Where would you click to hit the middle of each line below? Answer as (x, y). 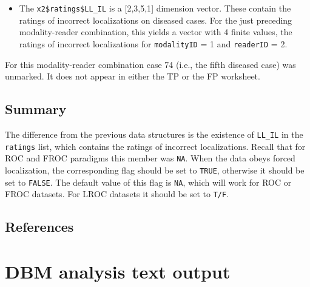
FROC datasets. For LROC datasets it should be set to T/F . (117, 194)
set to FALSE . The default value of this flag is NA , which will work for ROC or (148, 182)
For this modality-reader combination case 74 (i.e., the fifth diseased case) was (150, 64)
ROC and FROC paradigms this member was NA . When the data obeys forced (150, 158)
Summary (36, 109)
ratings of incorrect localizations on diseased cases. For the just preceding (156, 20)
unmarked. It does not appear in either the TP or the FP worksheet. (133, 76)
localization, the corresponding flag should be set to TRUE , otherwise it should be (155, 170)
